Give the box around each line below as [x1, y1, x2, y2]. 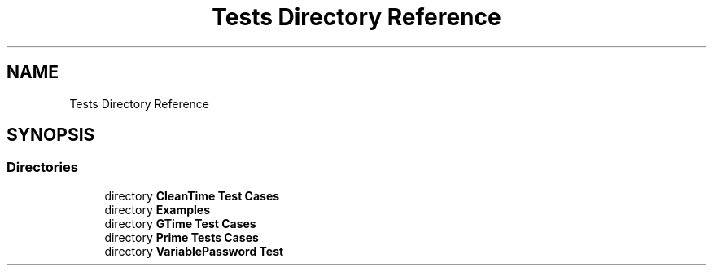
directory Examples [104, 202, 210, 217]
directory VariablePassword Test [104, 243, 284, 258]
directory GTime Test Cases [104, 216, 256, 230]
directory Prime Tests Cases [104, 230, 259, 244]
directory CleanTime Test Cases [104, 188, 280, 203]
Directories [7, 159, 78, 176]
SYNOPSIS [7, 125, 95, 146]
